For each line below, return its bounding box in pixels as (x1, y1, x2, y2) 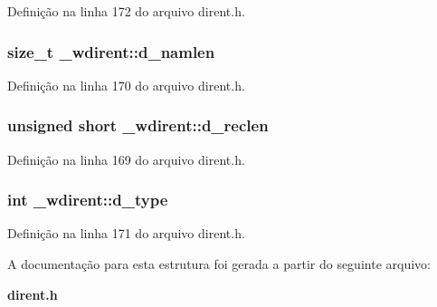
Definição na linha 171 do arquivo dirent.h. (7, 224, 245, 243)
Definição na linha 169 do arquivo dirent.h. (7, 149, 245, 168)
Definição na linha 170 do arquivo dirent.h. (7, 75, 245, 94)
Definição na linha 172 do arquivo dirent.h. (7, 2, 245, 20)
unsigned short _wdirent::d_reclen (7, 114, 269, 137)
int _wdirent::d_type (7, 188, 168, 211)
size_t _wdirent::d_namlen (7, 40, 215, 62)
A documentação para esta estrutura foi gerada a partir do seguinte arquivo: (7, 254, 431, 273)
